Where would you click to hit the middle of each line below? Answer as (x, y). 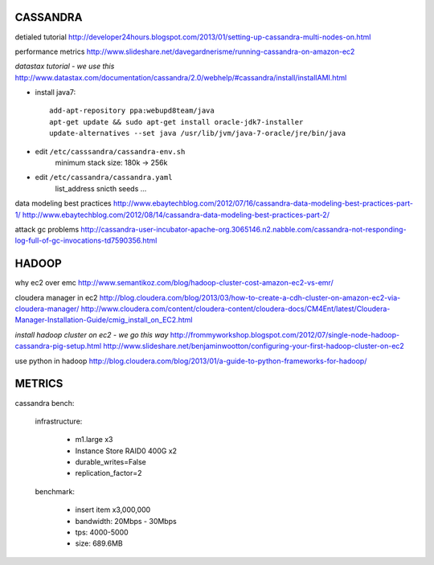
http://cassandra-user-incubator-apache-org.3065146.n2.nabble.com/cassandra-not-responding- (244, 229)
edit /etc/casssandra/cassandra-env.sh (110, 151)
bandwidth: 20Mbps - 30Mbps (126, 521)
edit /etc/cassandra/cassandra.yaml (104, 178)
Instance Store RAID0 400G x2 (126, 451)
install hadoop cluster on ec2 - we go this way (92, 334)
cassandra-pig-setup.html (58, 346)
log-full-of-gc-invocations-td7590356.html (86, 240)
